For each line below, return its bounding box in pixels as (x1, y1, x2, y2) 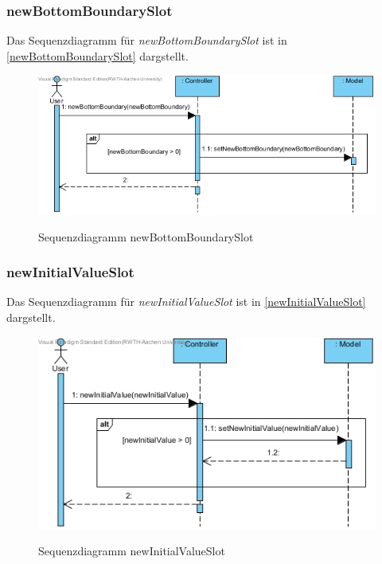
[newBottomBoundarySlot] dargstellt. (6, 47, 189, 64)
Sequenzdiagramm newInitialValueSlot (38, 542, 225, 559)
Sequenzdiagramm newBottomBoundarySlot (38, 228, 254, 245)
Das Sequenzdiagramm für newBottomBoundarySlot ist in (6, 32, 287, 49)
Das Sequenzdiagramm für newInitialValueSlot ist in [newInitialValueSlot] (6, 293, 366, 310)
